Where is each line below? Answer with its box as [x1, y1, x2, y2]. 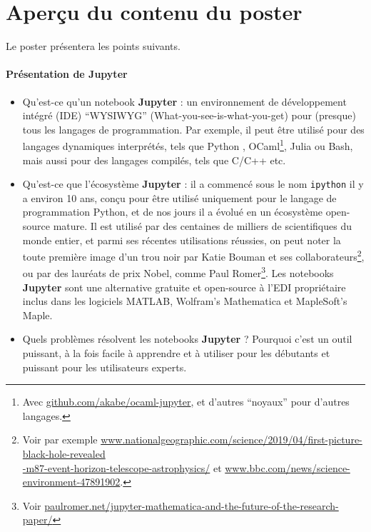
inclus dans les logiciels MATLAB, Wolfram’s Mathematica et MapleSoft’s [22, 293, 347, 308]
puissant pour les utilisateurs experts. [22, 359, 187, 374]
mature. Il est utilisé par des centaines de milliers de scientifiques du [53, 218, 352, 233]
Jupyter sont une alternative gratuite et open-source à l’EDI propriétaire [22, 279, 346, 294]
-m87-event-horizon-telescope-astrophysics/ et [22, 460, 222, 475]
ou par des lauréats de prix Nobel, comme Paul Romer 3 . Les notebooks [22, 264, 334, 281]
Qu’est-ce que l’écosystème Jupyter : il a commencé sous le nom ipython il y [22, 176, 364, 191]
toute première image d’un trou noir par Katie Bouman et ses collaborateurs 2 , [22, 247, 365, 264]
